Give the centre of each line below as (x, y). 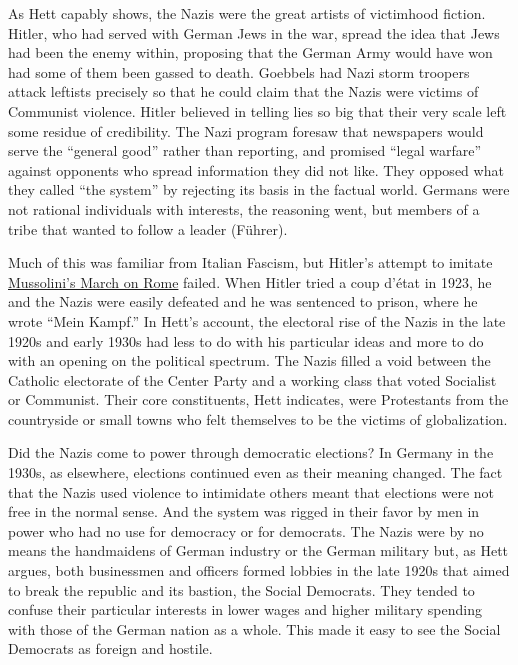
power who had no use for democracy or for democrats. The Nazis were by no (246, 530)
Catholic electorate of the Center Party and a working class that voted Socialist (252, 379)
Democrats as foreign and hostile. (110, 648)
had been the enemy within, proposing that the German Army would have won (250, 52)
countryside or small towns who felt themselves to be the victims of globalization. (258, 418)
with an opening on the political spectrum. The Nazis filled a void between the (249, 360)
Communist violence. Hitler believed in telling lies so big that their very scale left (257, 110)
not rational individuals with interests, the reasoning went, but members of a (244, 208)
